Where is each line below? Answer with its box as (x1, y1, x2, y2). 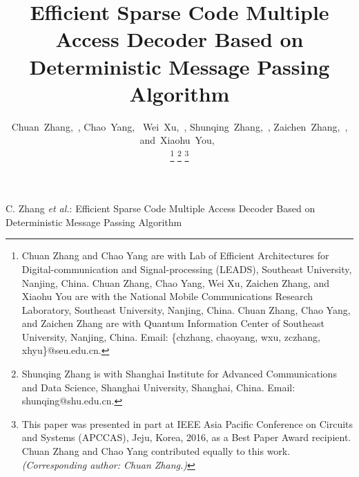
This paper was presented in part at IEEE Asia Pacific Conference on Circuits (21, 416, 353, 431)
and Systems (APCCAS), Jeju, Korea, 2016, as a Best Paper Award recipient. (21, 430, 351, 445)
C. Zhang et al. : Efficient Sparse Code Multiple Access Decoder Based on (6, 201, 316, 216)
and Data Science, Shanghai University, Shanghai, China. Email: (21, 380, 295, 394)
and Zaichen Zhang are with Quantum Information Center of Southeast (21, 316, 324, 330)
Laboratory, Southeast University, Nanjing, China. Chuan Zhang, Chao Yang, (21, 302, 351, 317)
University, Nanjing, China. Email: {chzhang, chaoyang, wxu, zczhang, (21, 329, 320, 344)
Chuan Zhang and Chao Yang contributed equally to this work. (21, 444, 291, 458)
